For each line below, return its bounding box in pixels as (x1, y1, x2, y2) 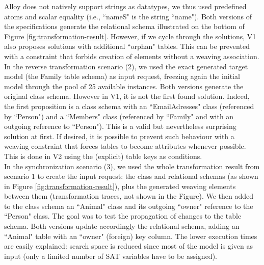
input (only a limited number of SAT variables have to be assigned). (4, 250, 217, 261)
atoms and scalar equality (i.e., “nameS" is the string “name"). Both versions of (4, 11, 252, 21)
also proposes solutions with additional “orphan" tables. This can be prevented (4, 41, 250, 51)
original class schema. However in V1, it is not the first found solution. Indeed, (4, 91, 250, 101)
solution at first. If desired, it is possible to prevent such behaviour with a (4, 130, 234, 141)
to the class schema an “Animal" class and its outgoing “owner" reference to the (4, 200, 253, 211)
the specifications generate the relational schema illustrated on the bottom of (4, 21, 245, 32)
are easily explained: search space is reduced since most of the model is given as (4, 241, 253, 251)
